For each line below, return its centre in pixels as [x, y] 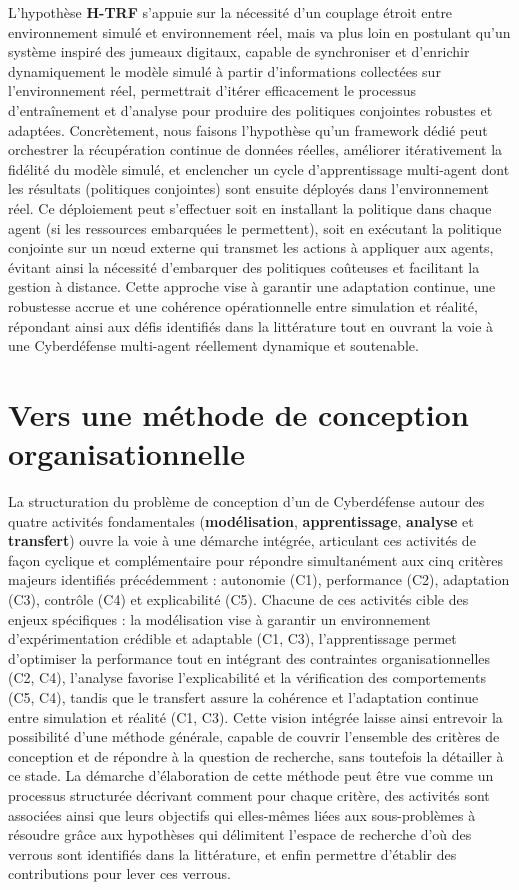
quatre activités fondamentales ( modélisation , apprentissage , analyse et [241, 520]
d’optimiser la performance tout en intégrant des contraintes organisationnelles [249, 657]
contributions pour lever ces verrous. [119, 873]
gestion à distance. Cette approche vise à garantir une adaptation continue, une [252, 286]
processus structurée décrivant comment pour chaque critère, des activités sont [249, 794]
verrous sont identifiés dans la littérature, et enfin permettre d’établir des [232, 853]
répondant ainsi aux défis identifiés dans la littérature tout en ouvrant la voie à [251, 325]
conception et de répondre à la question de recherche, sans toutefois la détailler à [256, 755]
